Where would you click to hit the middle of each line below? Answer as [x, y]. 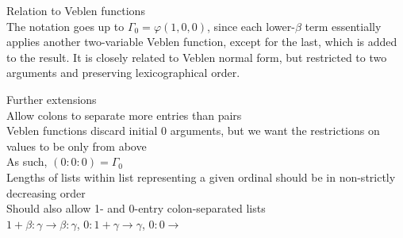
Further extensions [52, 99]
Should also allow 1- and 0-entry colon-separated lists [136, 208]
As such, [27, 161]
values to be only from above [77, 146]
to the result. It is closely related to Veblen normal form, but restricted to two [197, 57]
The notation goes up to [65, 26]
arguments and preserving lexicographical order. [123, 73]
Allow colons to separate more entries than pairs [124, 115]
